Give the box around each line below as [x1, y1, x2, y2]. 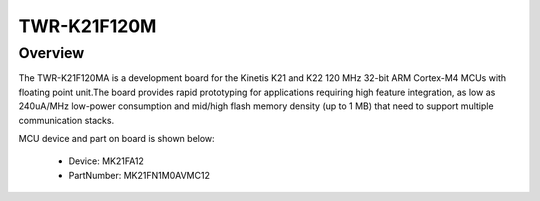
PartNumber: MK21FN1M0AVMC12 [68, 169, 210, 181]
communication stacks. [18, 114, 115, 126]
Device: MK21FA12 [68, 155, 145, 167]
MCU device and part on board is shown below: [18, 132, 215, 144]
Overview [18, 44, 85, 62]
